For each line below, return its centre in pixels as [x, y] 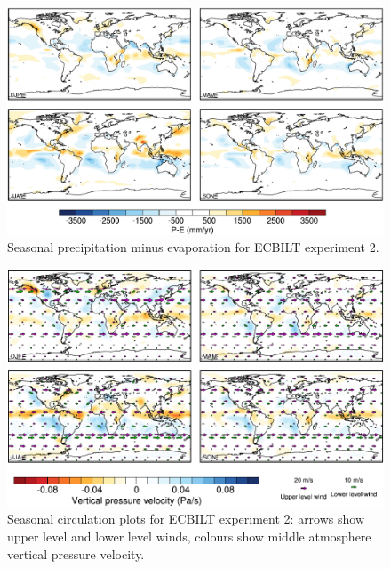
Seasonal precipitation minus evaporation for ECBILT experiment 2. [193, 247]
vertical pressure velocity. [76, 553]
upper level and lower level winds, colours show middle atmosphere [189, 536]
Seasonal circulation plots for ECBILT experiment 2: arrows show [186, 519]
